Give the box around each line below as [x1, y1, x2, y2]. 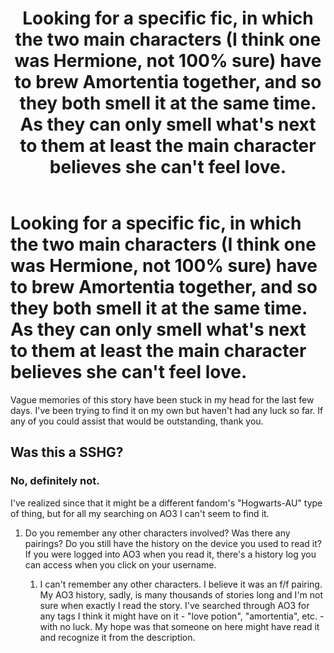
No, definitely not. [10, 474, 100, 488]
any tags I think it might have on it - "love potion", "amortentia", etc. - [39, 610, 325, 622]
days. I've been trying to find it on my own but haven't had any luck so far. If [10, 404, 324, 416]
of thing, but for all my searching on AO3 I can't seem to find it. [10, 507, 270, 519]
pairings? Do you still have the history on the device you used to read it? [24, 537, 322, 549]
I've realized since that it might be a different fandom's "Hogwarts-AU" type [10, 497, 323, 509]
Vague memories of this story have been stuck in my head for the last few [10, 393, 315, 406]
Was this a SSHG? [10, 444, 124, 461]
